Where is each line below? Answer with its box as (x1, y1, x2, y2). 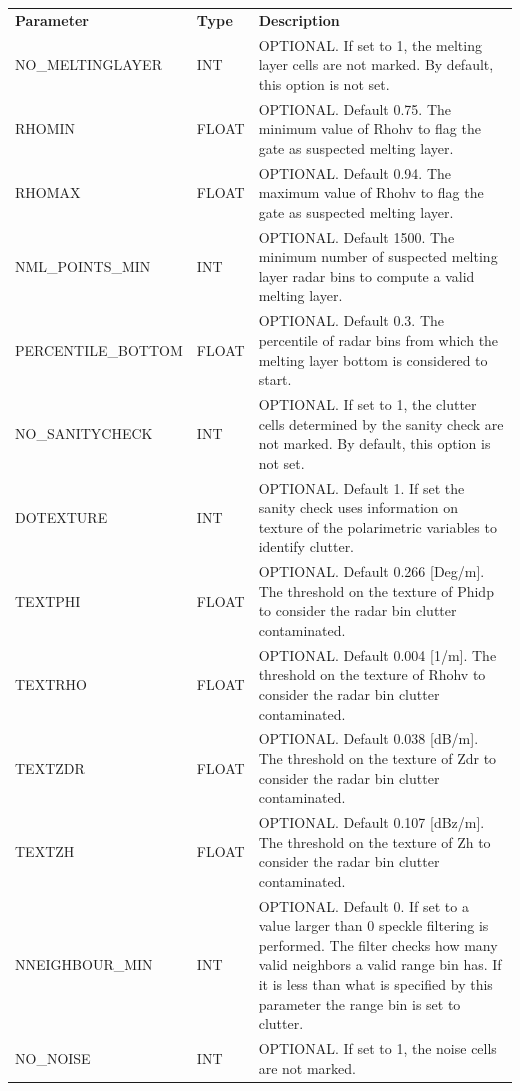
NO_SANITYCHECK (15, 423, 153, 444)
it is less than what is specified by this (258, 974, 493, 995)
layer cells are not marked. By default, (258, 54, 494, 75)
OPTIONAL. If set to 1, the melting (258, 34, 482, 55)
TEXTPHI (15, 590, 81, 611)
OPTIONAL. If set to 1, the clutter (258, 393, 477, 414)
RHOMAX (15, 182, 81, 203)
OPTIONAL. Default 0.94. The (258, 162, 451, 183)
